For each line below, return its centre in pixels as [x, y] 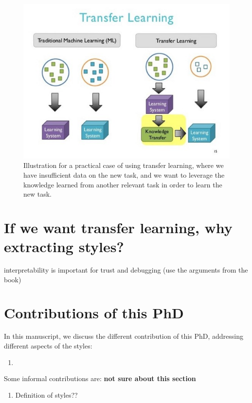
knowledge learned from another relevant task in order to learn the [123, 184]
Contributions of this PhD [94, 313]
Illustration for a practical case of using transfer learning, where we [124, 165]
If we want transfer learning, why [118, 227]
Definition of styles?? [46, 394]
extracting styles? [64, 247]
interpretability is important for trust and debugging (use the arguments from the [126, 270]
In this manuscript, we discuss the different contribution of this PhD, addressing [124, 336]
